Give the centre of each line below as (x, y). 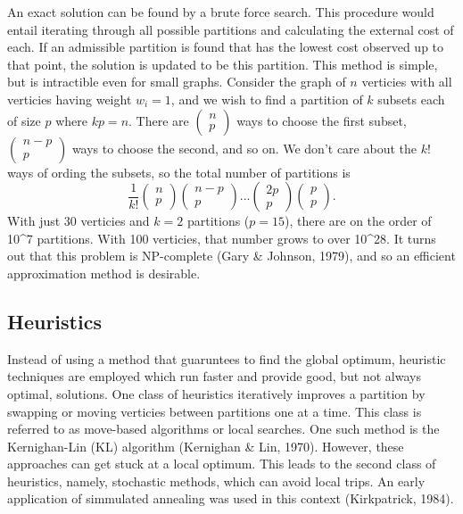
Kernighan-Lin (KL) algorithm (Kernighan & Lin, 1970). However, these (206, 446)
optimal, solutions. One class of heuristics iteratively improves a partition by (216, 393)
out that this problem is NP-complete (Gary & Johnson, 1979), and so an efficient (231, 256)
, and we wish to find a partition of (267, 99)
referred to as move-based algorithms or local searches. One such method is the (223, 429)
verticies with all (407, 82)
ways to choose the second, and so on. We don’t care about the (244, 148)
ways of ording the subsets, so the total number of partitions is (179, 172)
